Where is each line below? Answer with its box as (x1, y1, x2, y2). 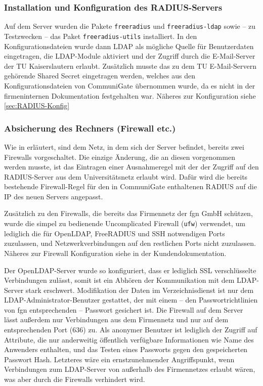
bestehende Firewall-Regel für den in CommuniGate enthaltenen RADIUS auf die (4, 181, 257, 192)
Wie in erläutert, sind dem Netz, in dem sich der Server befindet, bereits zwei (4, 141, 244, 152)
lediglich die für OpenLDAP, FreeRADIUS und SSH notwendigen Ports (4, 228, 225, 238)
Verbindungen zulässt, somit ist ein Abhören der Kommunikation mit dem (4, 275, 235, 285)
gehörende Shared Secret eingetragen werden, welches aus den (4, 70, 195, 81)
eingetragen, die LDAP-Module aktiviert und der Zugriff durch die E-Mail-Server (4, 51, 255, 61)
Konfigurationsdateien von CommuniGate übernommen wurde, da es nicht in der (4, 80, 255, 91)
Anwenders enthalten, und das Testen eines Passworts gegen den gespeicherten (4, 344, 248, 355)
